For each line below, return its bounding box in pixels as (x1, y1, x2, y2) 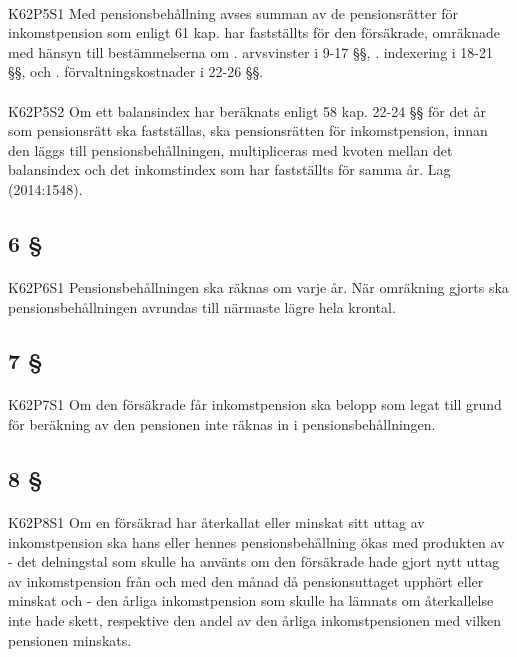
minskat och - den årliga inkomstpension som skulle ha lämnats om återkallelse (8, 590, 494, 611)
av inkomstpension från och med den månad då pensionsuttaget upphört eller (8, 570, 484, 591)
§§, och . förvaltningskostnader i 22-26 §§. (8, 61, 264, 82)
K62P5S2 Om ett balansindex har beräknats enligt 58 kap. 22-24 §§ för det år (8, 100, 487, 121)
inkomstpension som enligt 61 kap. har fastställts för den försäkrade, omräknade (8, 22, 500, 43)
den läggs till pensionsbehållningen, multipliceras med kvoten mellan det (8, 139, 453, 160)
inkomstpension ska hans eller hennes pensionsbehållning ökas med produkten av (8, 531, 505, 552)
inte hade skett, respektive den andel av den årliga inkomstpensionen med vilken (8, 610, 502, 630)
